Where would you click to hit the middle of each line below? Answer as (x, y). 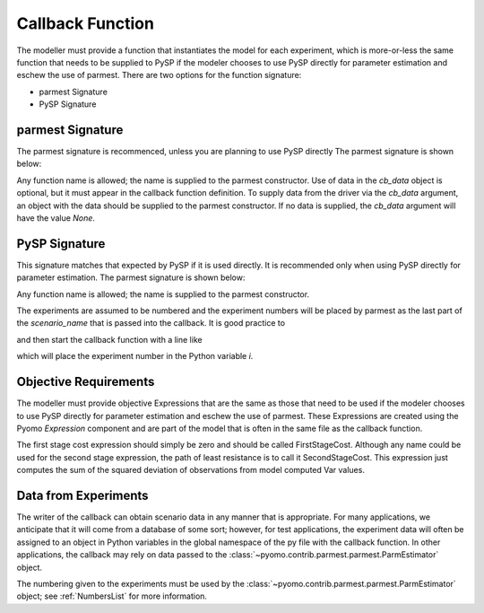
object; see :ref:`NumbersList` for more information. (112, 596)
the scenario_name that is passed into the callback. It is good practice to (151, 323)
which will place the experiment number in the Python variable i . (135, 356)
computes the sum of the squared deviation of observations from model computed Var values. (190, 470)
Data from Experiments (82, 495)
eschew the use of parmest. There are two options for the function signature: (159, 75)
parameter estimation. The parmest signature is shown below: (131, 277)
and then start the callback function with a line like (109, 339)
